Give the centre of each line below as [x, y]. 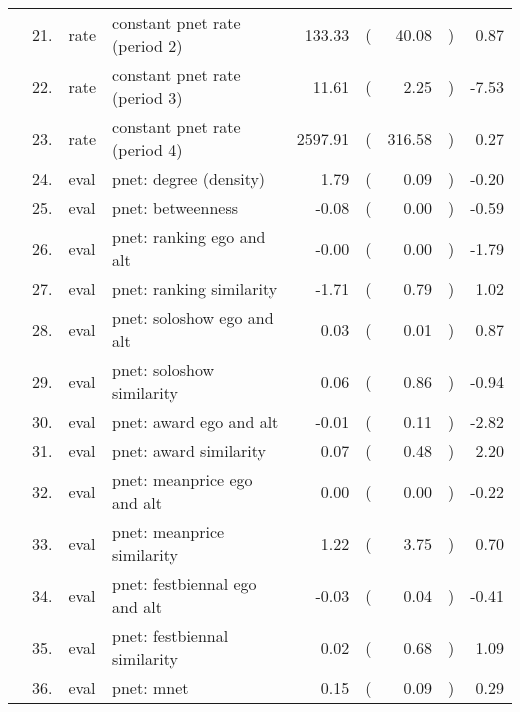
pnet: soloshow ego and [193, 317]
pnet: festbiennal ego [184, 583]
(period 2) [147, 45]
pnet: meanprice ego [182, 479]
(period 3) [147, 97]
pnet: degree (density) [189, 178]
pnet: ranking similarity [195, 288]
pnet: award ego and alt [195, 421]
